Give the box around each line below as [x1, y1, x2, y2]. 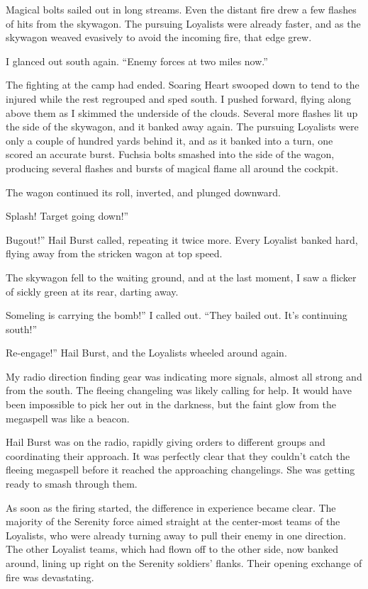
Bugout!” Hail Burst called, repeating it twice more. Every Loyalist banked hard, [6, 232, 358, 247]
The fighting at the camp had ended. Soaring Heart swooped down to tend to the [6, 77, 359, 92]
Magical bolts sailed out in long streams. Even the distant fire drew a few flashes [6, 2, 357, 16]
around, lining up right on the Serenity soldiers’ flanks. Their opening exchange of [6, 556, 362, 570]
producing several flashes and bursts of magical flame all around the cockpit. [6, 160, 339, 175]
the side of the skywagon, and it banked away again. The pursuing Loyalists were [6, 119, 359, 134]
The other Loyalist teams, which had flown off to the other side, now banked [6, 542, 339, 556]
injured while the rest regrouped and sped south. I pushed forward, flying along [6, 91, 352, 106]
